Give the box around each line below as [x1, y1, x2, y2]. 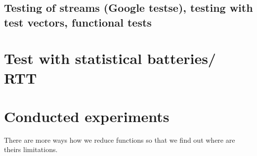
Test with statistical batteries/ [4, 48, 216, 68]
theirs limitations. [4, 144, 58, 155]
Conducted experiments [4, 106, 170, 126]
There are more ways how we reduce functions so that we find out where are [4, 134, 235, 145]
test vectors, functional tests [4, 14, 152, 30]
